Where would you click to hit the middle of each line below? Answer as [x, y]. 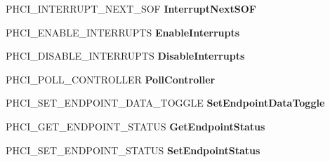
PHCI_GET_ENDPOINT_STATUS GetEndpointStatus [136, 126]
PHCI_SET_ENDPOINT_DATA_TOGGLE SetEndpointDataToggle [165, 103]
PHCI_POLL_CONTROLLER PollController [111, 79]
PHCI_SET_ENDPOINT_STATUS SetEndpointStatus [133, 150]
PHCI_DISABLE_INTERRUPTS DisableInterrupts [125, 56]
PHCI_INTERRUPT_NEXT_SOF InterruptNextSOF [131, 8]
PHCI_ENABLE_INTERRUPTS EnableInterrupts [123, 32]
